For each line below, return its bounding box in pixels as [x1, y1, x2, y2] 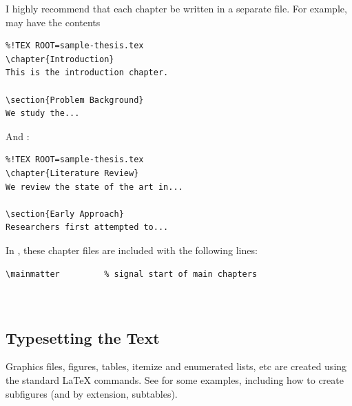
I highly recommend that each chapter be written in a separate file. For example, [6, 1, 347, 15]
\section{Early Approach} [6, 209, 124, 219]
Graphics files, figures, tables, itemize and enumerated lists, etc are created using [6, 359, 347, 374]
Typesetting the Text [6, 327, 160, 348]
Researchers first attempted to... [6, 222, 169, 233]
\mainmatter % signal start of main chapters [6, 269, 258, 279]
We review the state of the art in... [6, 182, 183, 192]
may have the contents [6, 14, 101, 29]
